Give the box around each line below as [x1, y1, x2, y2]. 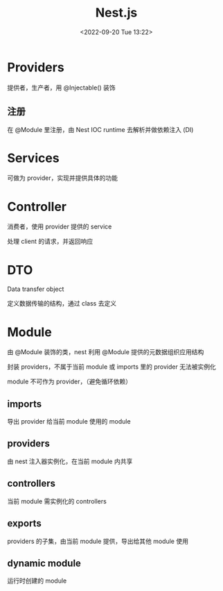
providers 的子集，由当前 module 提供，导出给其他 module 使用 [7, 537, 189, 545]
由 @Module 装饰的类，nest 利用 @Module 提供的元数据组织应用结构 [7, 348, 204, 356]
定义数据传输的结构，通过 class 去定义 [7, 299, 116, 308]
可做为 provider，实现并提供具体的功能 [7, 174, 118, 182]
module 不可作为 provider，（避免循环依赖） [7, 377, 132, 386]
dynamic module [7, 557, 82, 569]
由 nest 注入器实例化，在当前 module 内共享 [7, 457, 133, 465]
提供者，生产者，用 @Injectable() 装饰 [7, 83, 116, 92]
